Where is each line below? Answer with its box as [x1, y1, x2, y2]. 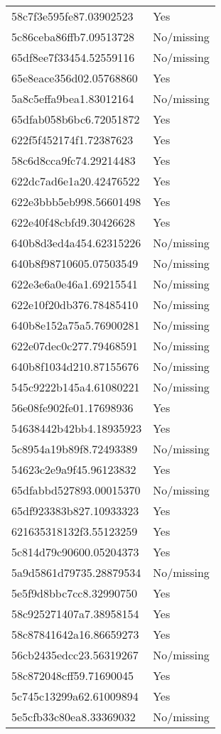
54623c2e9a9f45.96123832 [11, 461, 136, 477]
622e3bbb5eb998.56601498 [11, 193, 141, 210]
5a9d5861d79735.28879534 [11, 564, 141, 581]
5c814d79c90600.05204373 [11, 544, 139, 560]
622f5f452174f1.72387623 [11, 131, 134, 148]
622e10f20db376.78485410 [11, 296, 139, 313]
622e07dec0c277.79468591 [11, 338, 138, 354]
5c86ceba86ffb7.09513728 [11, 28, 134, 45]
